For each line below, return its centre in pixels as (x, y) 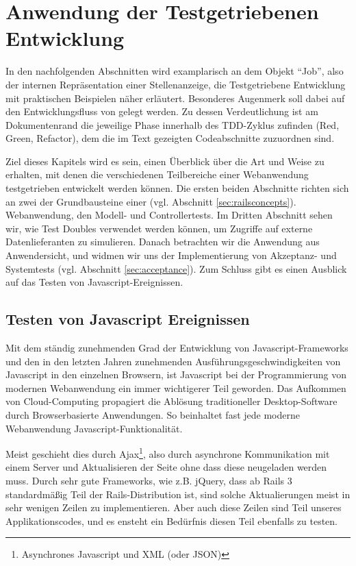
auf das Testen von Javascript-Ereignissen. (94, 282)
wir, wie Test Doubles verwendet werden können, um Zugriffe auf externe (159, 228)
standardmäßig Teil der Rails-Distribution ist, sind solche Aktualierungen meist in (178, 494)
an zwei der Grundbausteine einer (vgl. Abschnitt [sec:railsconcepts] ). (151, 201)
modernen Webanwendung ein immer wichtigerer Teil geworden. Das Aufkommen (176, 387)
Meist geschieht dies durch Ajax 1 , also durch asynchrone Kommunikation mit (168, 453)
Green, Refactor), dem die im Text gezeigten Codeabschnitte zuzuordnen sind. (170, 138)
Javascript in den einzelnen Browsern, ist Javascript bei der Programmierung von (176, 374)
